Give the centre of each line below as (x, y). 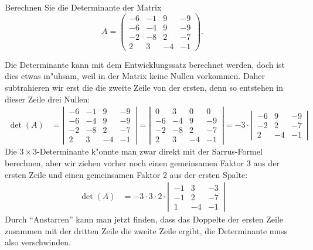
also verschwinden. (38, 242)
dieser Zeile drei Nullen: (47, 99)
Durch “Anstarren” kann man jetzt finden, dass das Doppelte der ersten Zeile (144, 219)
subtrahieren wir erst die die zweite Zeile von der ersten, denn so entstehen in (144, 87)
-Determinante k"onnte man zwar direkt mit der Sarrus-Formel (150, 151)
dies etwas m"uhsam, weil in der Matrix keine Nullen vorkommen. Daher (135, 76)
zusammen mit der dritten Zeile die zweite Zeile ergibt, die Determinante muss (146, 230)
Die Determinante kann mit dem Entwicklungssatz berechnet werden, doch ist (145, 64)
